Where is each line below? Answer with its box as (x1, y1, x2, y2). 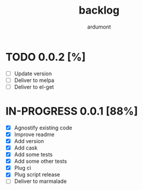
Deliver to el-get (14, 83, 54, 90)
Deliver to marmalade (14, 178, 67, 185)
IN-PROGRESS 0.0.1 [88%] (5, 104, 138, 118)
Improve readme (14, 131, 55, 138)
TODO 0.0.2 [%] (5, 50, 86, 64)
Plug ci (14, 164, 31, 172)
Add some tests (14, 151, 53, 158)
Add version (14, 137, 44, 144)
